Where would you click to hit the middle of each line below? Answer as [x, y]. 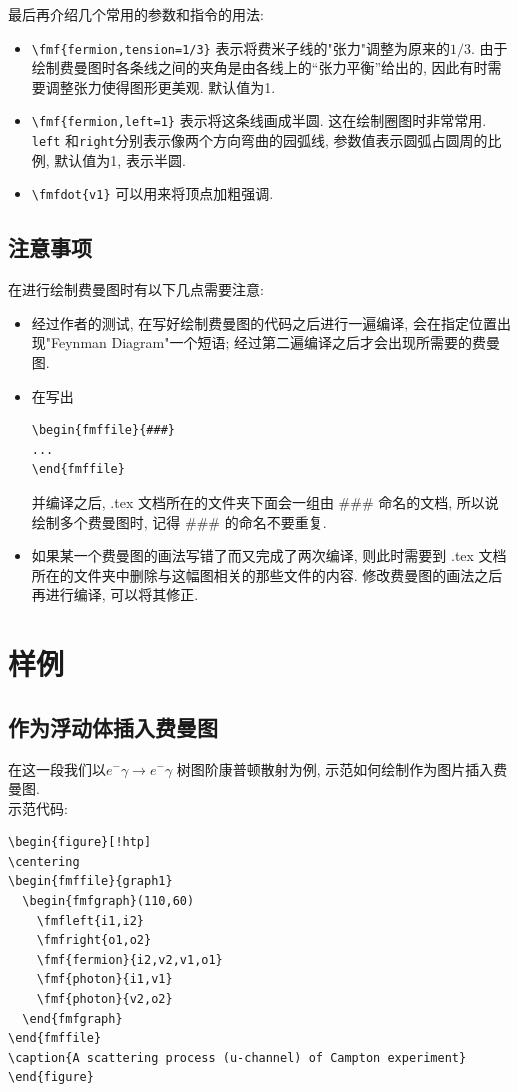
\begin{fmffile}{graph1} [90, 881]
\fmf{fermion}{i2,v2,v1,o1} [129, 959]
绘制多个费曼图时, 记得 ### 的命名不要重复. [179, 521]
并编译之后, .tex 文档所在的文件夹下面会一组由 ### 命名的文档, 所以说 [265, 501]
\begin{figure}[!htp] [80, 842]
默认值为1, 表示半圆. [120, 159]
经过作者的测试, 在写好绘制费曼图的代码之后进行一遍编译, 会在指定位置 [264, 322]
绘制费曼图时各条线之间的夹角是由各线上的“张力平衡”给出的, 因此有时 [259, 67]
